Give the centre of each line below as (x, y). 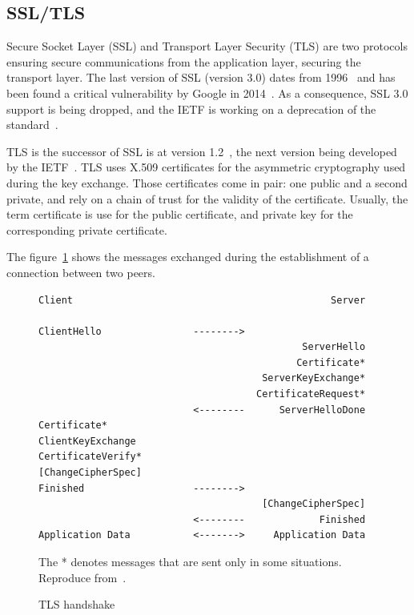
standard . (32, 125)
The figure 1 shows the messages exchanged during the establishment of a (188, 257)
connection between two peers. (81, 272)
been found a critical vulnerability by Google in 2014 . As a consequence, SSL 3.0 (207, 92)
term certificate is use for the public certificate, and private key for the (180, 214)
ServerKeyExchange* (314, 378)
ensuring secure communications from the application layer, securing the (184, 61)
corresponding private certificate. (87, 229)
